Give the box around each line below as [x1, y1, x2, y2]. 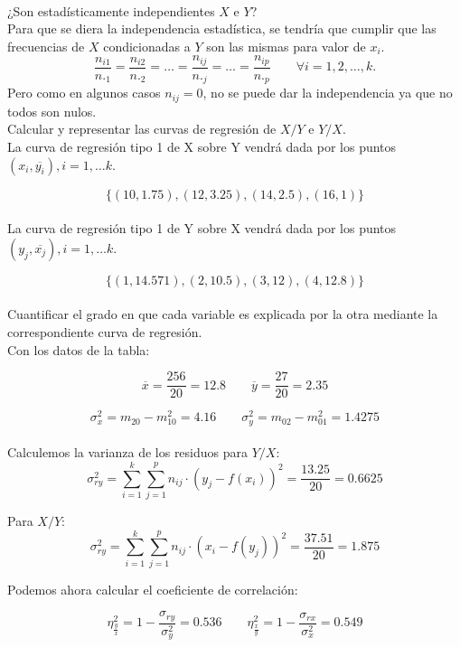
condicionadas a [103, 36, 191, 55]
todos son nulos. [7, 101, 97, 120]
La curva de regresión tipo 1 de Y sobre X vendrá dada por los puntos [7, 219, 397, 238]
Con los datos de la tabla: [7, 340, 150, 359]
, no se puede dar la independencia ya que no [202, 83, 453, 102]
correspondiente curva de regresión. [7, 322, 202, 341]
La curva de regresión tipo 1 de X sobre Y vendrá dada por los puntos [7, 136, 397, 155]
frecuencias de [7, 36, 85, 55]
